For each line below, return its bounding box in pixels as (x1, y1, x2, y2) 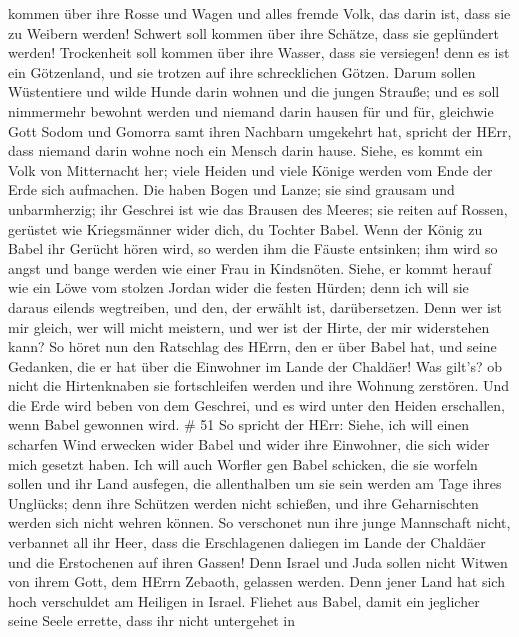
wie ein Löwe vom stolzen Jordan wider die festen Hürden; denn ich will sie (8, 277, 469, 298)
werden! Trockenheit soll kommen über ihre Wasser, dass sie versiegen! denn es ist (8, 42, 510, 63)
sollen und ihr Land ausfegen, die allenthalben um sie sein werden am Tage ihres (8, 473, 502, 494)
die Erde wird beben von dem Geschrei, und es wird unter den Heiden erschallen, (8, 394, 505, 415)
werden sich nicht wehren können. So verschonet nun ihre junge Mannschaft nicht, (8, 512, 511, 533)
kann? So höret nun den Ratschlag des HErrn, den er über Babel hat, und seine (8, 336, 497, 357)
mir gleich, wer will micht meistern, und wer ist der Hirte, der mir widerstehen (8, 316, 490, 337)
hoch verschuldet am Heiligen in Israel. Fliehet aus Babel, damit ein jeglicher (8, 590, 480, 611)
